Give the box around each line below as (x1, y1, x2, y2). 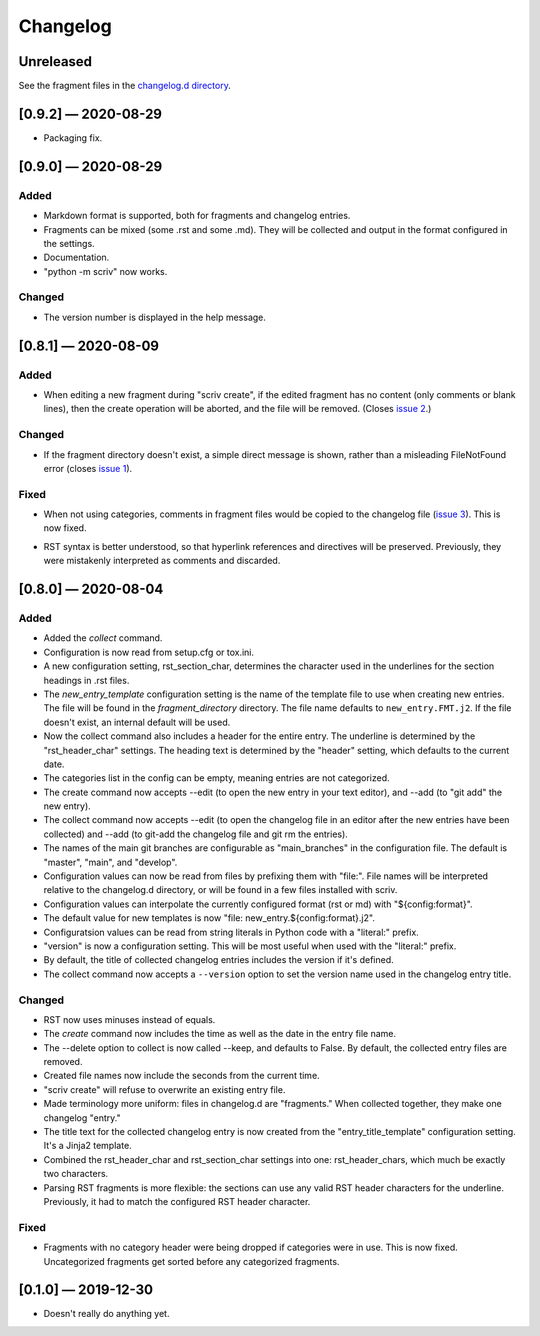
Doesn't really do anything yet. (43, 1308, 170, 1320)
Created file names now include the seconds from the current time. (43, 1070, 320, 1082)
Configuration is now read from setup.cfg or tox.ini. (43, 646, 255, 658)
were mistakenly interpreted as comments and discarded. (43, 555, 281, 567)
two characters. (43, 1168, 109, 1180)
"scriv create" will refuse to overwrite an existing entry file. (43, 1083, 286, 1095)
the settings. (43, 237, 95, 249)
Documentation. (43, 251, 110, 264)
